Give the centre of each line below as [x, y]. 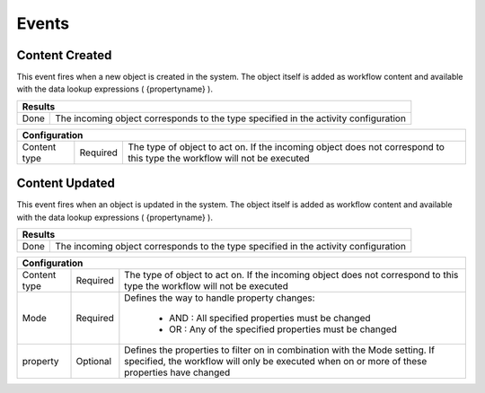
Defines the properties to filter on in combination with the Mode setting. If [280, 350]
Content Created [64, 55]
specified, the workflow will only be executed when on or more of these [276, 362]
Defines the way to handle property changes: [220, 298]
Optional [94, 362]
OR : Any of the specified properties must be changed [283, 329]
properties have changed [177, 372]
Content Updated [66, 183]
